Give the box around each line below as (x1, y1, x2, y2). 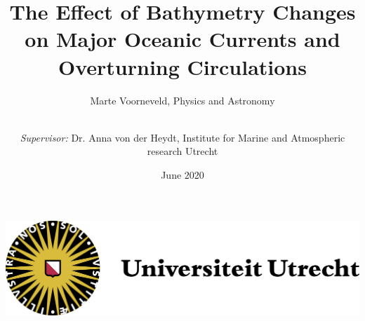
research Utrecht (147, 144, 218, 158)
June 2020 (161, 167, 204, 182)
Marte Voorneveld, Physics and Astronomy (90, 93, 275, 107)
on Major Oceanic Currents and (25, 25, 340, 53)
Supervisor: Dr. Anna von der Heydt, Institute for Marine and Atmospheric (20, 130, 345, 144)
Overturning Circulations (58, 52, 307, 81)
